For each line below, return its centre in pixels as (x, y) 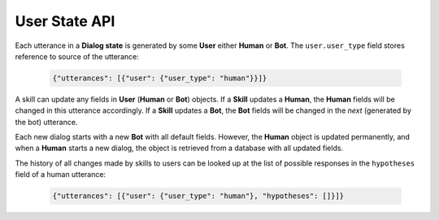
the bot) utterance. (46, 122)
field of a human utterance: (60, 175)
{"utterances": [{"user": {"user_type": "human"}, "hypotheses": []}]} (198, 196)
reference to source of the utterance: (77, 56)
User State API (65, 21)
